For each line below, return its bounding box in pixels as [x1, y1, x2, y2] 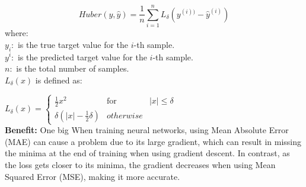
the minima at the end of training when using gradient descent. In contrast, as [5, 147, 290, 159]
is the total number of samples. [16, 62, 129, 75]
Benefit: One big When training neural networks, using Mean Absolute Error [5, 124, 289, 136]
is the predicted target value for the [17, 50, 147, 63]
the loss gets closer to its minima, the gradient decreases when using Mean [5, 158, 276, 170]
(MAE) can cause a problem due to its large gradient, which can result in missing [5, 135, 302, 147]
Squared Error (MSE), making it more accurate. [5, 170, 180, 182]
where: [5, 27, 28, 39]
